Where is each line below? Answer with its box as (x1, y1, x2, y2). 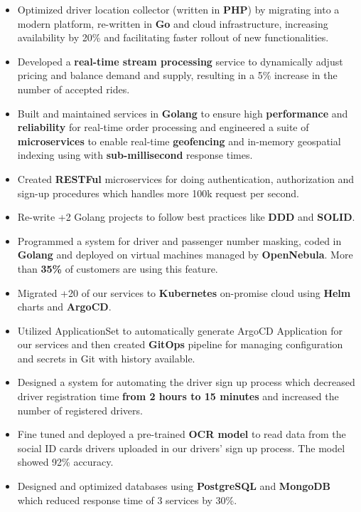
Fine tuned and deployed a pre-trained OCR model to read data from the (17, 427, 346, 442)
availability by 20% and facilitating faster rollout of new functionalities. (17, 30, 329, 45)
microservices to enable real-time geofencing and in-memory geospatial (17, 133, 341, 148)
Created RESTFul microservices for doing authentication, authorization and (17, 171, 355, 186)
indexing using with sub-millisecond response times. (17, 147, 253, 162)
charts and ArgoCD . (17, 299, 112, 314)
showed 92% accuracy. (17, 454, 114, 469)
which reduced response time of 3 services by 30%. (17, 492, 237, 507)
